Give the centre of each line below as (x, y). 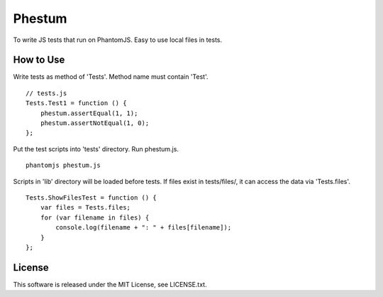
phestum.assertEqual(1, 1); (89, 113)
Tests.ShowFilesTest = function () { (91, 198)
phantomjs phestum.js (63, 166)
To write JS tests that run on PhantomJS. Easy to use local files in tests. (118, 40)
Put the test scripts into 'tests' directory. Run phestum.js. (96, 148)
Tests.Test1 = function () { (76, 103)
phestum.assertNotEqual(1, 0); (95, 123)
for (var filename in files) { (95, 217)
